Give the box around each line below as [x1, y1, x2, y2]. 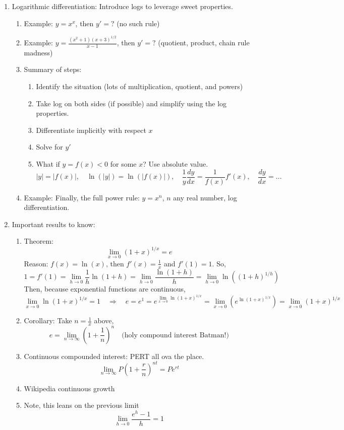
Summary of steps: [24, 64, 82, 75]
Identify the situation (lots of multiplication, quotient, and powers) [36, 81, 243, 92]
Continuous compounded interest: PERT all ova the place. [24, 350, 204, 361]
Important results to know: [12, 219, 95, 229]
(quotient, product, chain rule [158, 37, 250, 48]
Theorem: [24, 236, 53, 246]
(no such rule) [117, 18, 160, 28]
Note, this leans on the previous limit [24, 400, 139, 410]
